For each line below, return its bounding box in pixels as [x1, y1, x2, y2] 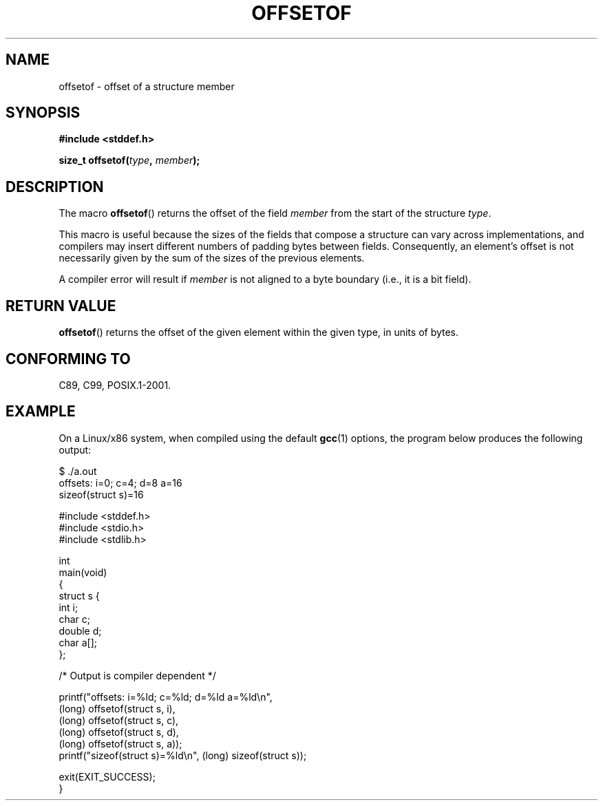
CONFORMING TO [6, 350, 131, 368]
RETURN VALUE [6, 297, 116, 315]
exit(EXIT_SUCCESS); [59, 770, 156, 783]
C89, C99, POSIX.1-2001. [59, 379, 171, 391]
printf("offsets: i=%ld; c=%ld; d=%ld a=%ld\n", [59, 690, 273, 703]
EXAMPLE [6, 403, 76, 421]
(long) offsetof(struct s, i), [59, 702, 176, 714]
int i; [59, 601, 78, 613]
